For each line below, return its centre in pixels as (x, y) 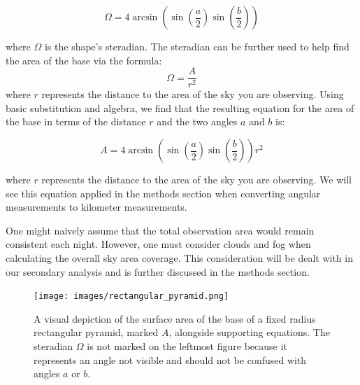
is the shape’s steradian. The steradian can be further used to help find (197, 46)
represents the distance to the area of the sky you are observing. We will (196, 180)
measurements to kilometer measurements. (96, 207)
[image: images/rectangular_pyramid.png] (131, 296)
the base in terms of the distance (76, 121)
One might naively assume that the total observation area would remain (160, 230)
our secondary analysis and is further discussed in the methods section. (158, 271)
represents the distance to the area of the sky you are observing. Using (193, 94)
